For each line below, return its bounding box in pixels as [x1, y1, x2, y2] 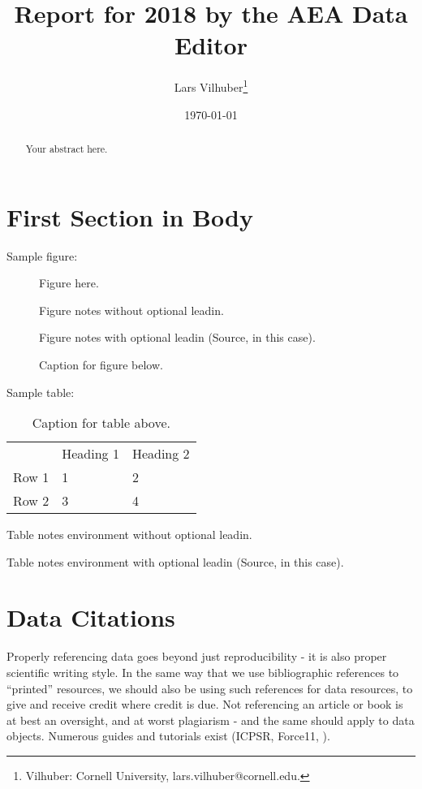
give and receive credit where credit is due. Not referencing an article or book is [6, 696, 403, 713]
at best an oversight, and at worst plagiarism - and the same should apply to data [6, 711, 415, 728]
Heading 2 [131, 444, 190, 463]
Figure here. [39, 274, 99, 291]
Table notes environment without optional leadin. [6, 526, 252, 543]
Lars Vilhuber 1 [174, 76, 248, 95]
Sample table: [6, 383, 75, 400]
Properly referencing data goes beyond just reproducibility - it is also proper [6, 648, 387, 665]
